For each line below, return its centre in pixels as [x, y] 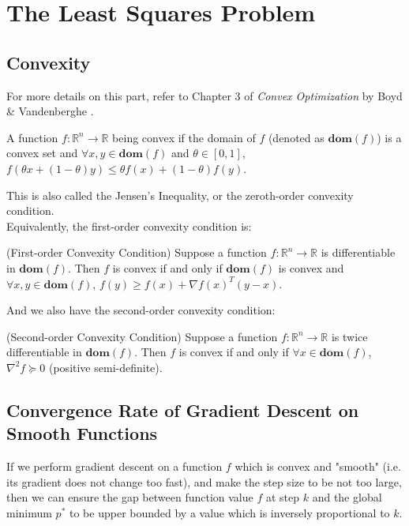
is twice [349, 336]
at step [283, 497]
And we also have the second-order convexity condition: [141, 310]
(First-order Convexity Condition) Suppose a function [137, 252]
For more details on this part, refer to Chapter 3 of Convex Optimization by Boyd [204, 95]
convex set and [42, 153]
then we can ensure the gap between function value [130, 497]
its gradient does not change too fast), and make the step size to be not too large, [204, 481]
